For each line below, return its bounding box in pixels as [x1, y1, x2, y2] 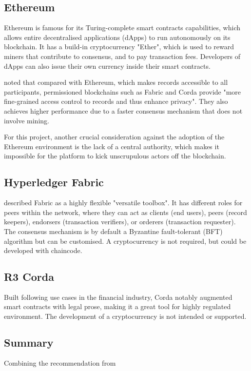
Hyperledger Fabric [4, 175, 104, 190]
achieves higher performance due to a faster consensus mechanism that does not [4, 105, 243, 116]
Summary [4, 335, 54, 350]
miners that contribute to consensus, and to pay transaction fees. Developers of [4, 51, 241, 61]
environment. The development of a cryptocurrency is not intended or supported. [4, 311, 247, 321]
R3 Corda [4, 269, 54, 284]
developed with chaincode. [4, 245, 82, 255]
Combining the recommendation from [4, 357, 116, 368]
